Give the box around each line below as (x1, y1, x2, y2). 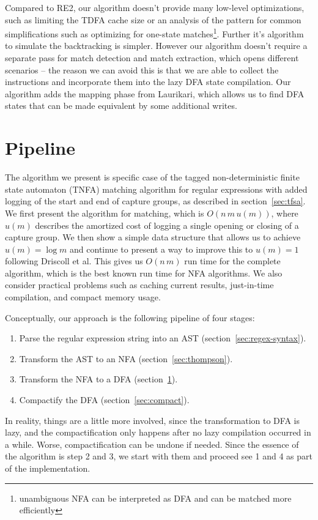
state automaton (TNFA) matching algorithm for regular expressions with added (5, 182, 308, 195)
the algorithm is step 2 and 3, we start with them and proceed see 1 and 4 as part (5, 450, 312, 462)
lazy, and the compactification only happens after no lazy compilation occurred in (5, 426, 311, 439)
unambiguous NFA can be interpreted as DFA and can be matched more (19, 491, 292, 504)
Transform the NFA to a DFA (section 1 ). (19, 373, 178, 385)
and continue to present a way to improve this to (70, 242, 253, 255)
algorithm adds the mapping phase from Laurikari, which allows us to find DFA (5, 87, 305, 100)
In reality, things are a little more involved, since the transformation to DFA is (5, 414, 300, 426)
